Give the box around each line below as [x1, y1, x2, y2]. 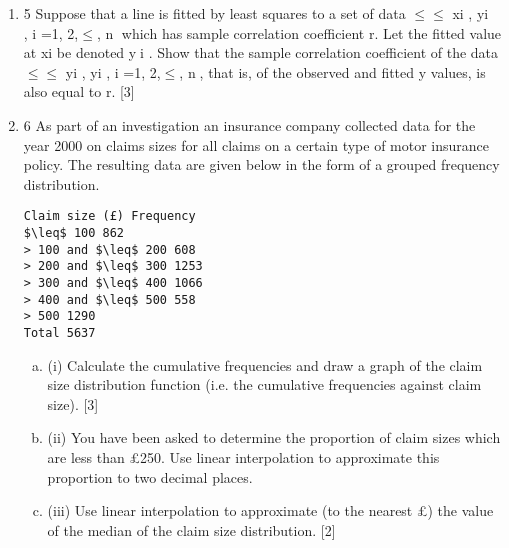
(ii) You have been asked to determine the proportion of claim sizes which [47, 427, 501, 448]
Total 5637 [23, 325, 96, 340]
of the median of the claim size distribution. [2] [47, 519, 336, 540]
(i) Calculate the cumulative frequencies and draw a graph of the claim [47, 354, 483, 375]
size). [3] [47, 393, 99, 414]
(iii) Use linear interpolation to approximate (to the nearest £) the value [47, 500, 494, 521]
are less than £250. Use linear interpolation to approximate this [47, 446, 440, 467]
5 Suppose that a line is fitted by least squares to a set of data [23, 3, 406, 23]
